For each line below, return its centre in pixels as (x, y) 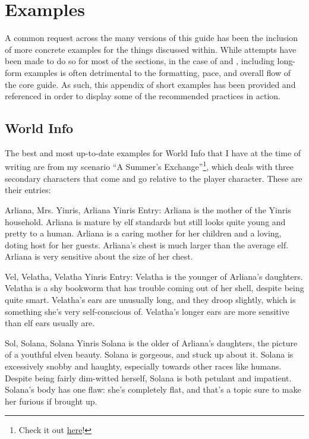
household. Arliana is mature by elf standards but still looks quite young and (145, 221)
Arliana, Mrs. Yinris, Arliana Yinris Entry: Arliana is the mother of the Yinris (148, 209)
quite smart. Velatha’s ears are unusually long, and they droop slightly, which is (150, 300)
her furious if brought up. (51, 401)
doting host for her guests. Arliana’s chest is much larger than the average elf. (147, 244)
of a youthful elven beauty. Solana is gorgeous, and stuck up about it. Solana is (149, 354)
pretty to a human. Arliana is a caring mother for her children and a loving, (143, 233)
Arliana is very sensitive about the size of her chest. (99, 256)
